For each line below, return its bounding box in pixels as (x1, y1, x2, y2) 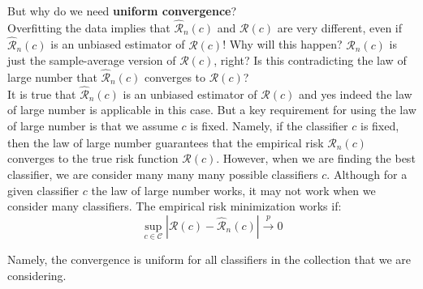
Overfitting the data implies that (7, 19, 170, 36)
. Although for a (326, 166, 408, 183)
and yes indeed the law (298, 85, 412, 102)
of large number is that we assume (7, 117, 178, 134)
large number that (7, 69, 97, 86)
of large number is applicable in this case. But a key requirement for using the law (7, 101, 417, 118)
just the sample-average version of (7, 52, 176, 69)
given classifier (7, 181, 80, 198)
